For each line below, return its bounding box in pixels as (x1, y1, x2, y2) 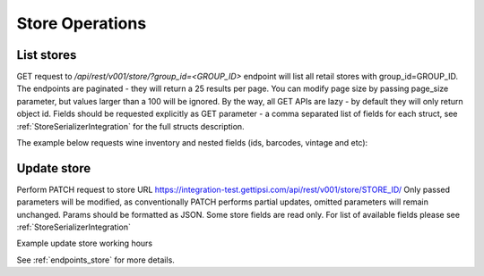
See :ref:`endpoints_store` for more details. (16, 255, 175, 265)
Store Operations (16, 13, 147, 33)
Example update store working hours (16, 238, 153, 249)
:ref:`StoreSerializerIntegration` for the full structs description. (16, 121, 246, 131)
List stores (16, 47, 77, 63)
